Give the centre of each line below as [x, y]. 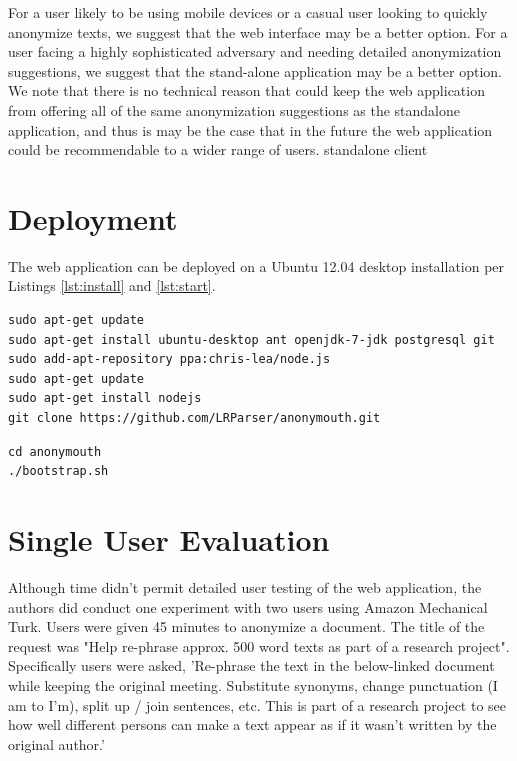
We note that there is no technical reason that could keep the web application [246, 90]
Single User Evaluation [169, 539]
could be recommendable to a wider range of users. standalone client [218, 149]
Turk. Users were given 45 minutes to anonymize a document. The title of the [246, 626]
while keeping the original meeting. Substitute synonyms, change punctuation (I [253, 684]
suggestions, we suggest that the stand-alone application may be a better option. [255, 70]
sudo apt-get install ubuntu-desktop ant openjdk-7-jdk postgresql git [251, 339]
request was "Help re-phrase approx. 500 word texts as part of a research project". [259, 645]
